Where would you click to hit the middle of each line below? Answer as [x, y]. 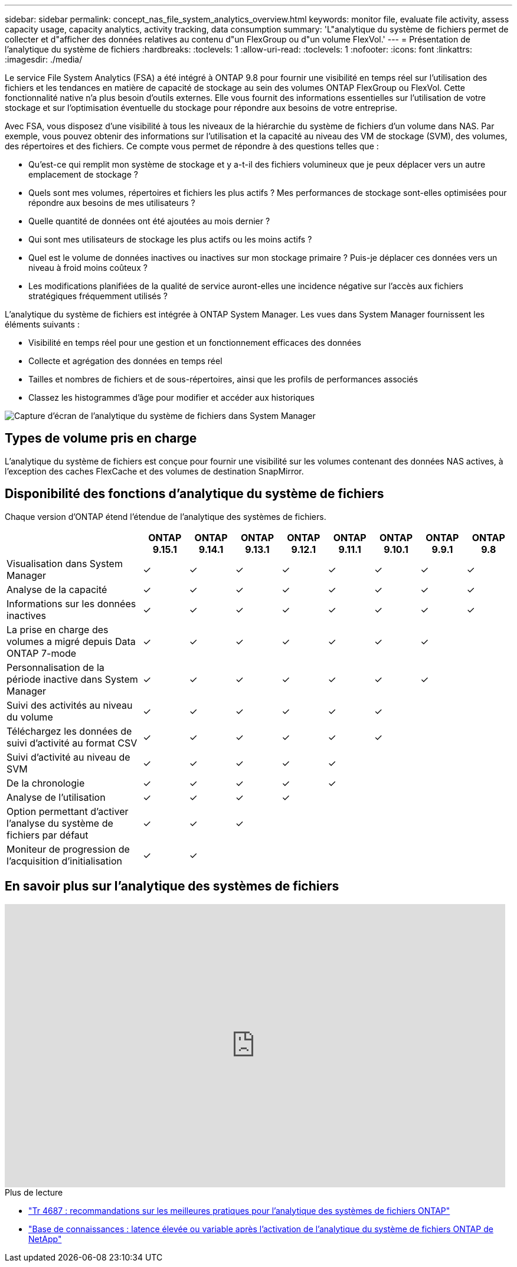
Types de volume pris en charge [101, 438]
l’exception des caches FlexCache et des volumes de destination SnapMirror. [154, 471]
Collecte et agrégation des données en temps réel [125, 361]
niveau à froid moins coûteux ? [88, 268]
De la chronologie [46, 783]
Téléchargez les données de [69, 731]
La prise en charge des [58, 629]
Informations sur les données [71, 603]
